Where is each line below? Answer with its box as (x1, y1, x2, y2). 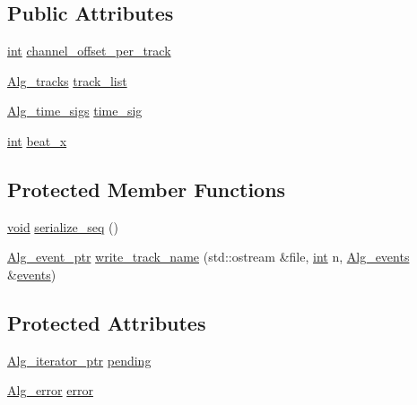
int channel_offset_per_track (7, 41, 171, 60)
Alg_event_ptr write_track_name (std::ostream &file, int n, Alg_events (7, 247, 410, 266)
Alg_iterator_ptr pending (7, 350, 152, 369)
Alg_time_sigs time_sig (7, 101, 143, 120)
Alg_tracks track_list (7, 71, 127, 90)
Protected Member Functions (7, 175, 286, 202)
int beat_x (7, 131, 67, 150)
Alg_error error (7, 381, 93, 400)
